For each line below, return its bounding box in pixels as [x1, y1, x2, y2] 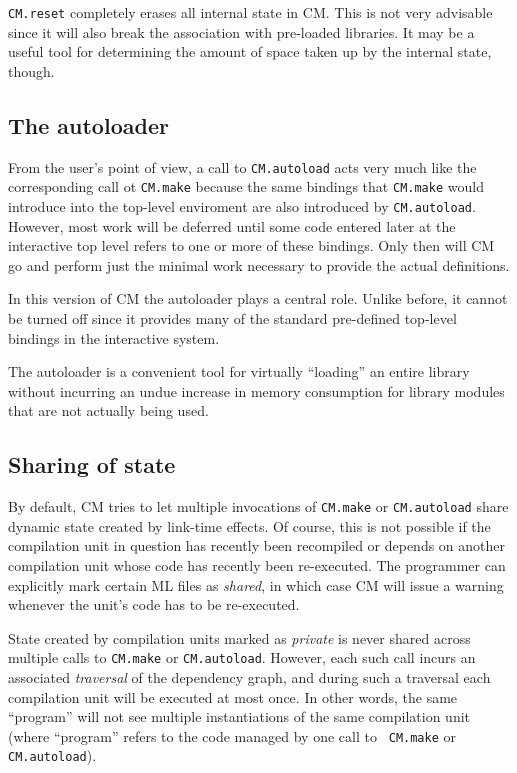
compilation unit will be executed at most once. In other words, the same [8, 686, 458, 707]
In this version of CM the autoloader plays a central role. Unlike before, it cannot [8, 288, 508, 309]
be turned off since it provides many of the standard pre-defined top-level [8, 307, 457, 328]
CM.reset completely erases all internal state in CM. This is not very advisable [8, 2, 493, 22]
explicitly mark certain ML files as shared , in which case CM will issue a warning [8, 574, 504, 595]
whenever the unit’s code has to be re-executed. [8, 594, 300, 615]
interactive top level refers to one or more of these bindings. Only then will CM [8, 235, 495, 256]
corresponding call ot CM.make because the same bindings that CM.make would [8, 176, 484, 197]
